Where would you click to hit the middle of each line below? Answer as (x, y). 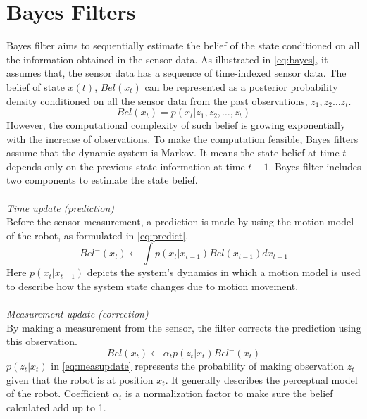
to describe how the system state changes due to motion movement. (153, 286)
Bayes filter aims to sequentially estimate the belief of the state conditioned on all (183, 45)
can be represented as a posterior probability (241, 86)
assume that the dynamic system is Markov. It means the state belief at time (173, 152)
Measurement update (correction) (77, 314)
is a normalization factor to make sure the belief (229, 393)
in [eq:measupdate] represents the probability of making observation (198, 365)
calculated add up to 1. (56, 407)
